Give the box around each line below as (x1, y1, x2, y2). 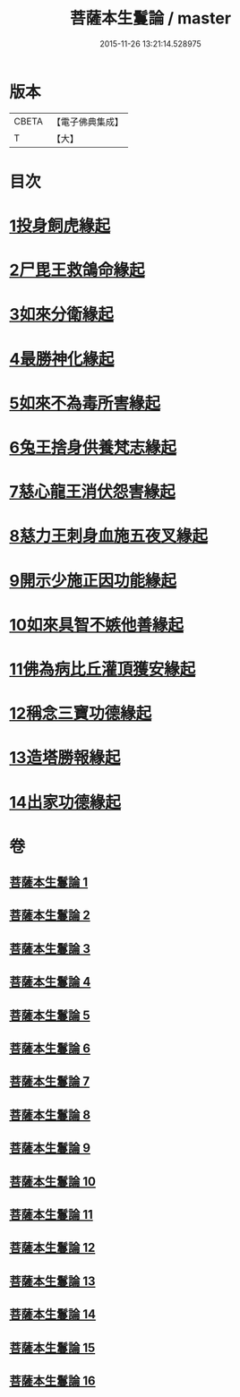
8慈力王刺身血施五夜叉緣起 (9, 526, 209, 546)
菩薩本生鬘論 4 (9, 974, 91, 990)
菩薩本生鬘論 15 (9, 1340, 96, 1355)
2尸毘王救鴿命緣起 (9, 261, 145, 280)
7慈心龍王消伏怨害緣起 (9, 482, 176, 502)
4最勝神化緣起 (9, 348, 115, 369)
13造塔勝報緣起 (9, 748, 121, 768)
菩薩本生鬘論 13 (9, 1273, 96, 1289)
